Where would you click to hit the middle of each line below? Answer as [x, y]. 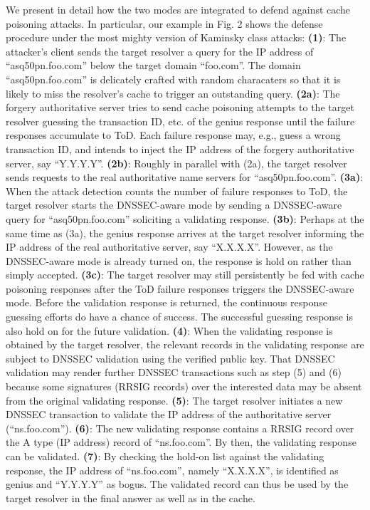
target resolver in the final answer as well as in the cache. [131, 498]
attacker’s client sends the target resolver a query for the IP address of [160, 51]
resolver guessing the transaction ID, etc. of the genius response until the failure [180, 121]
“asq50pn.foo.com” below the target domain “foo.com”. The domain [153, 65]
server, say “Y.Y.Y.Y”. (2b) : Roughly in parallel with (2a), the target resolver [176, 163]
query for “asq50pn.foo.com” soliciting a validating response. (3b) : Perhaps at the [185, 218]
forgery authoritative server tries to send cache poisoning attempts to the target [180, 107]
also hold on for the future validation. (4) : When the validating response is [169, 330]
